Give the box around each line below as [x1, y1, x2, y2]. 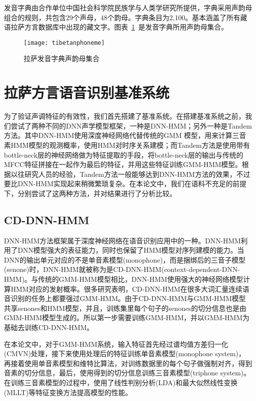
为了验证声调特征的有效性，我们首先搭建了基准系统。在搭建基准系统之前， [4, 111, 245, 121]
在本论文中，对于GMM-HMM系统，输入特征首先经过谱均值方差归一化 [4, 338, 228, 349]
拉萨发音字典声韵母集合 [24, 53, 99, 64]
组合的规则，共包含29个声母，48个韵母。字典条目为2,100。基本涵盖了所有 [4, 12, 240, 22]
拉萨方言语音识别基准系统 [4, 82, 170, 102]
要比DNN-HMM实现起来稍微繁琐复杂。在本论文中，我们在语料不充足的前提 [4, 178, 247, 189]
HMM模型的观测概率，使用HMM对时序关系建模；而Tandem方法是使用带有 [10, 139, 250, 150]
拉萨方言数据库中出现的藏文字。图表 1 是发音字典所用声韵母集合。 [10, 22, 228, 32]
